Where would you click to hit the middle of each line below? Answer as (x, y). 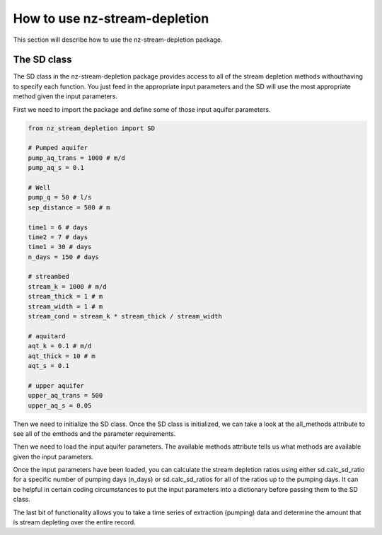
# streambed (49, 277)
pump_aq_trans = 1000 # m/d (76, 158)
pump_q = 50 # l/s (60, 197)
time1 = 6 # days (58, 227)
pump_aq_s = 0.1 (56, 168)
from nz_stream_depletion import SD (92, 128)
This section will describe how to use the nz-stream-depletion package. (118, 40)
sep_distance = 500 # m (69, 207)
